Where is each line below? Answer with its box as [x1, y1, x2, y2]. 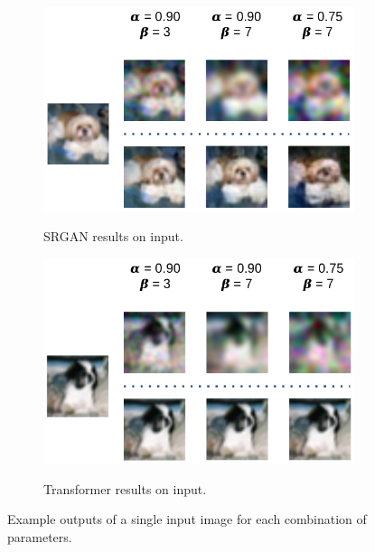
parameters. [7, 527, 72, 546]
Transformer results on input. [43, 479, 207, 498]
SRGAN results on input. [43, 227, 183, 246]
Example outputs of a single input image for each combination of [7, 510, 367, 529]
